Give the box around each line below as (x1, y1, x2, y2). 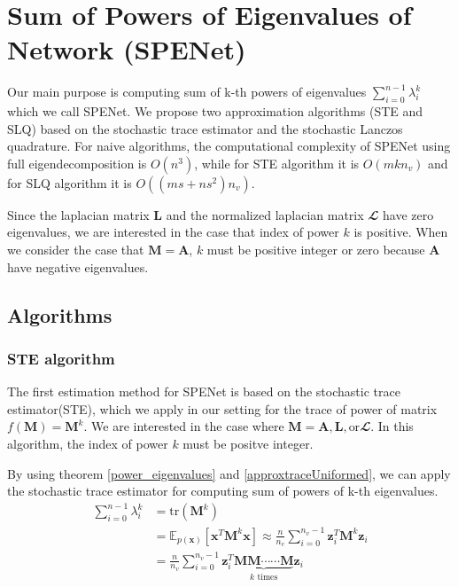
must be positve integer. (182, 434, 314, 453)
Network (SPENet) (7, 31, 246, 67)
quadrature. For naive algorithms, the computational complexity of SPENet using (7, 137, 451, 155)
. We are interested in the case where (83, 417, 284, 435)
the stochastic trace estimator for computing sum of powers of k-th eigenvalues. (7, 481, 439, 500)
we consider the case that (7, 240, 144, 259)
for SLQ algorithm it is (7, 173, 132, 192)
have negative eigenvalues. (7, 257, 149, 276)
